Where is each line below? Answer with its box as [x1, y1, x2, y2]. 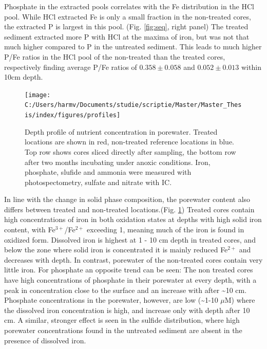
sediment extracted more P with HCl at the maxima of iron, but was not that [4, 31, 250, 42]
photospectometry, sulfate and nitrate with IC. [25, 176, 172, 187]
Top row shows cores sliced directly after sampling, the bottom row [25, 146, 236, 157]
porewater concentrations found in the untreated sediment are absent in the [4, 325, 242, 335]
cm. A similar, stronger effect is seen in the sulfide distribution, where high [4, 315, 240, 325]
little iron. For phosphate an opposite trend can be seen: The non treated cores [4, 264, 253, 275]
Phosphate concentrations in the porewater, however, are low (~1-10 [4, 295, 218, 305]
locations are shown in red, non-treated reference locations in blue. [25, 136, 234, 147]
